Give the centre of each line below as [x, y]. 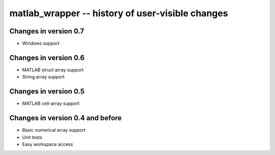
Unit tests [32, 137]
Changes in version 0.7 [47, 31]
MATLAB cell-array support [51, 103]
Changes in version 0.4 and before [66, 118]
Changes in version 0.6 [47, 57]
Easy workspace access [48, 144]
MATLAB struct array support [53, 70]
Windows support [41, 44]
